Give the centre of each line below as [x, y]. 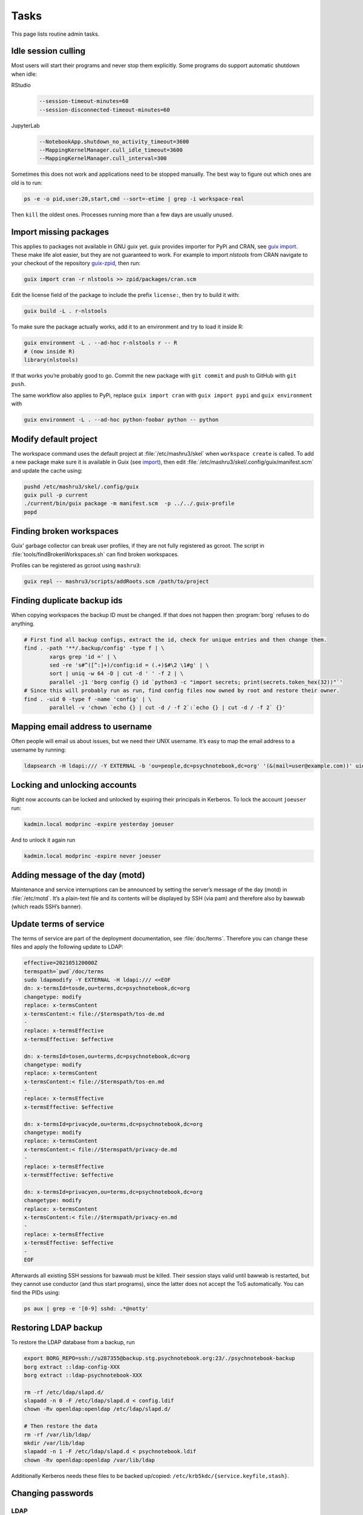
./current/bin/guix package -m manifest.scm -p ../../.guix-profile [129, 504]
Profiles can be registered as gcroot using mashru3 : [76, 565]
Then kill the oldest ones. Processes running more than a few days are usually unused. [122, 215]
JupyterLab [26, 125]
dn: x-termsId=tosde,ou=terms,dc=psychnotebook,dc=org [107, 988]
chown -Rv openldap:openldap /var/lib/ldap [90, 1460]
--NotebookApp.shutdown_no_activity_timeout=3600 [114, 142]
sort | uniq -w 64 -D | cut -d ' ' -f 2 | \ [116, 674]
